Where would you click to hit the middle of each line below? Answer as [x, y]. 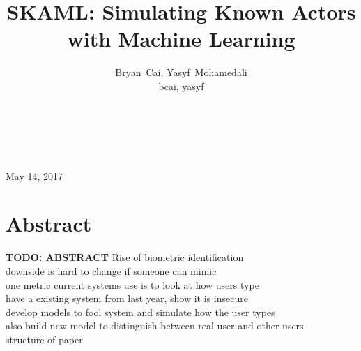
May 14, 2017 [34, 175]
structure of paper [44, 339]
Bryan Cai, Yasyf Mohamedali [181, 72]
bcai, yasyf [181, 85]
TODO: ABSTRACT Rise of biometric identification [125, 257]
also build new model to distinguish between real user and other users [155, 326]
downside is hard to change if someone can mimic [111, 271]
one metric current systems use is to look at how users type [132, 284]
